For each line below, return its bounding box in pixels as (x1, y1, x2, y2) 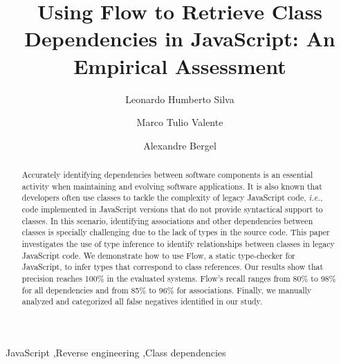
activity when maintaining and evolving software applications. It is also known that (21, 180, 322, 192)
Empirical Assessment (73, 51, 286, 80)
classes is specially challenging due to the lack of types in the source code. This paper (21, 226, 330, 238)
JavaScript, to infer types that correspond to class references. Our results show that (21, 261, 324, 273)
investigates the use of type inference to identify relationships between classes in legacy (21, 238, 335, 250)
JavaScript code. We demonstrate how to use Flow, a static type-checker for (21, 249, 295, 261)
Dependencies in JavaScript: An (24, 24, 335, 53)
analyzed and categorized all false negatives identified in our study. (21, 295, 263, 307)
